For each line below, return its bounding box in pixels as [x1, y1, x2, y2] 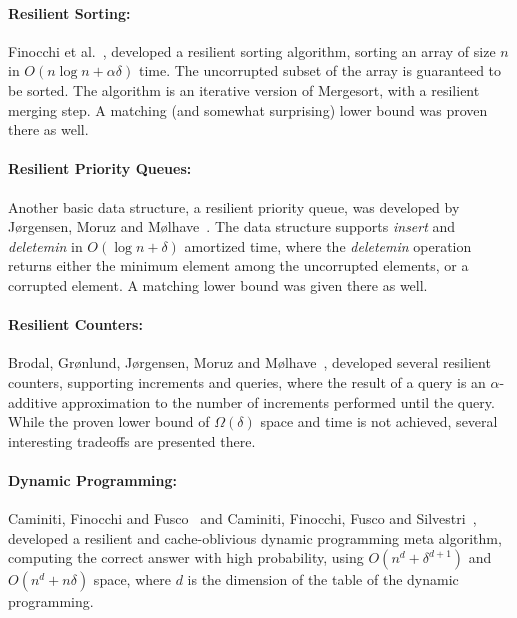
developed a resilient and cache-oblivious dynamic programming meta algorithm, [8, 527, 502, 548]
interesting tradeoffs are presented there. [8, 430, 256, 451]
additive [8, 391, 58, 412]
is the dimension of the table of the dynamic [187, 569, 459, 590]
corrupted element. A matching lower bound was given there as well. [8, 274, 428, 295]
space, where [93, 569, 171, 590]
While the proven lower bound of [8, 411, 210, 432]
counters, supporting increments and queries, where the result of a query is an [8, 371, 486, 392]
